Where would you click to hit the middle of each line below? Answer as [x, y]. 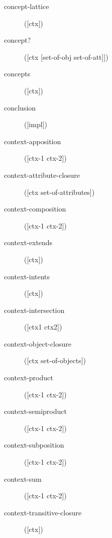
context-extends [28, 242]
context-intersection [34, 310]
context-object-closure [38, 343]
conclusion [20, 107]
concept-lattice [27, 6]
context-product [29, 378]
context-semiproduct [35, 411]
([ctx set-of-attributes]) [60, 192]
